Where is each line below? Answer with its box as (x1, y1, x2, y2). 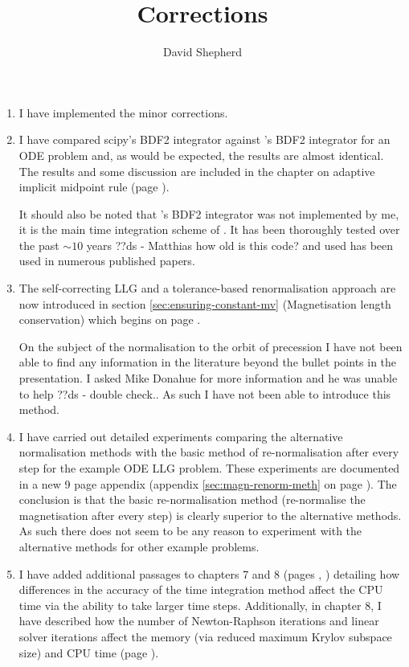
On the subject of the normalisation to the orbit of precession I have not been (18, 338, 403, 354)
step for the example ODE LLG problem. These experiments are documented (18, 460, 400, 476)
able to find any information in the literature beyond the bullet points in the (18, 354, 397, 370)
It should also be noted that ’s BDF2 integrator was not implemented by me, (18, 205, 399, 222)
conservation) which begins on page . (18, 311, 201, 328)
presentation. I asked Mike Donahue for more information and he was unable (18, 370, 398, 387)
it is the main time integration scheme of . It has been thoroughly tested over (18, 221, 400, 238)
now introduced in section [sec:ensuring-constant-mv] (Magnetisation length (18, 295, 391, 312)
